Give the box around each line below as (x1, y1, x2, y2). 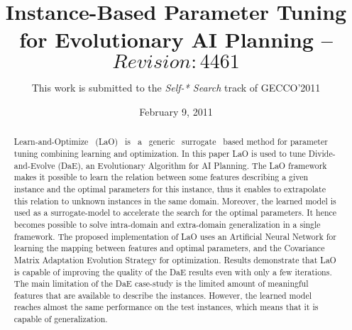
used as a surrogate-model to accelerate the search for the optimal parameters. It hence (13, 207, 337, 219)
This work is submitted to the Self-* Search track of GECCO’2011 (31, 80, 321, 95)
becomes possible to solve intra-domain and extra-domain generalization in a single (13, 218, 321, 230)
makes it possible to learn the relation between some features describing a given (13, 171, 309, 183)
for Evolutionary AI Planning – (19, 25, 333, 54)
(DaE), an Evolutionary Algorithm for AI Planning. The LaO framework (57, 159, 327, 171)
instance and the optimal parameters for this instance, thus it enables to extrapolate (13, 182, 326, 194)
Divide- (308, 147, 336, 159)
